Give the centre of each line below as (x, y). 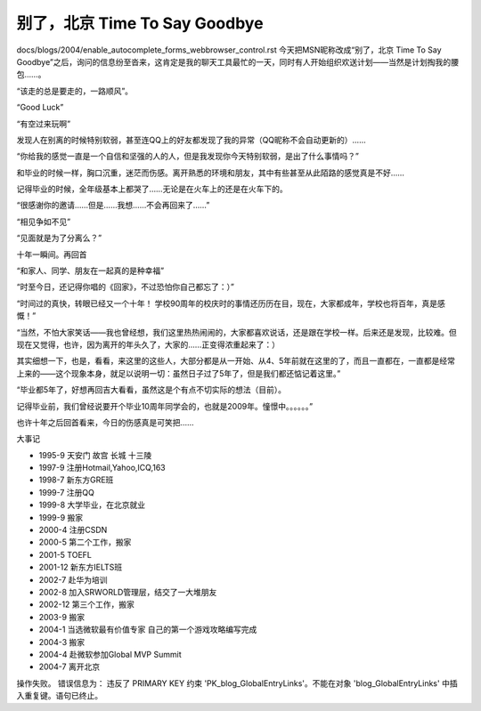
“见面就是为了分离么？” (59, 238)
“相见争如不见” (44, 222)
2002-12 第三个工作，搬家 (87, 604)
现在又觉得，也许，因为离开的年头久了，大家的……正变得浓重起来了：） (148, 344)
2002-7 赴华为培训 (73, 579)
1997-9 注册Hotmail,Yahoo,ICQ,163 (102, 468)
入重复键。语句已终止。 (59, 696)
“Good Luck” (40, 108)
